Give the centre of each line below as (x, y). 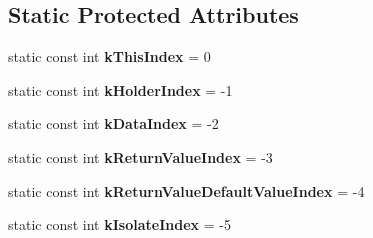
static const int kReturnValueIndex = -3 (140, 156)
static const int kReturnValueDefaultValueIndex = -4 (186, 190)
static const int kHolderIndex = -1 (120, 89)
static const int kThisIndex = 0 (109, 56)
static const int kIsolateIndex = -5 (119, 224)
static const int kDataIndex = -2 (113, 123)
